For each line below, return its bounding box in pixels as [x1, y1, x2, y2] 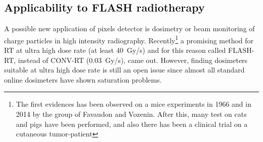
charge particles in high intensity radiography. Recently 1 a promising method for [4, 33, 254, 45]
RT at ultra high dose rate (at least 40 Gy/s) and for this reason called [4, 45, 226, 55]
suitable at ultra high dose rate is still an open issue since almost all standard [4, 64, 245, 75]
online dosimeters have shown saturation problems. [4, 74, 162, 85]
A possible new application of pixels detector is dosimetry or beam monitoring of [4, 23, 255, 34]
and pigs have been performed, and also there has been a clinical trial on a [16, 118, 248, 129]
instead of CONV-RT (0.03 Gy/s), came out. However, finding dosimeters [18, 54, 248, 65]
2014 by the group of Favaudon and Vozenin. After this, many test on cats [16, 109, 247, 119]
